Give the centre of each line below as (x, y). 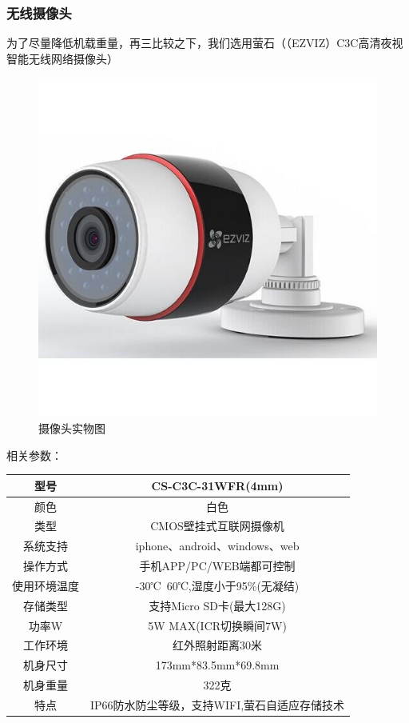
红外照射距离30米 (218, 645)
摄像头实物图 (72, 428)
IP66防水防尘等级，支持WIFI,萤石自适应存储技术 (218, 704)
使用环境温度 (46, 585)
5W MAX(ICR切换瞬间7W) (217, 625)
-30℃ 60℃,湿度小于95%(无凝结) (217, 585)
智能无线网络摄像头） (62, 58)
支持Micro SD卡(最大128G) (217, 605)
